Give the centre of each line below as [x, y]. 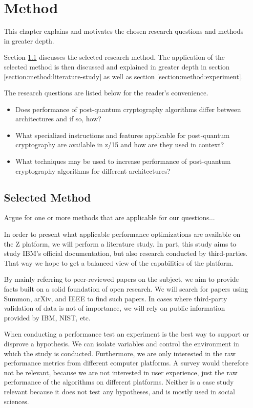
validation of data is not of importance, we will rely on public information [115, 308]
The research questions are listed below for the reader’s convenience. [106, 93]
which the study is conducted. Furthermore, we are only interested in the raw [120, 353]
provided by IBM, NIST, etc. [47, 317]
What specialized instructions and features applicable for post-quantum [122, 135]
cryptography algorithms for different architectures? [93, 170]
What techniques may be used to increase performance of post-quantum [123, 161]
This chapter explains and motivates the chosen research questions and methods [124, 31]
